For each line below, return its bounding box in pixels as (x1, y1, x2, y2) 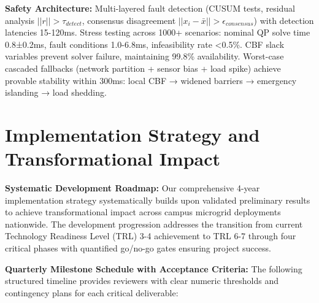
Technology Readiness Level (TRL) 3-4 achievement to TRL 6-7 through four (5, 229, 296, 242)
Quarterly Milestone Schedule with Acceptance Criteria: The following (5, 262, 302, 275)
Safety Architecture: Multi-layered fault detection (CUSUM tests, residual (5, 2, 296, 14)
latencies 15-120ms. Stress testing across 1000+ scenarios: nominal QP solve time (5, 26, 310, 39)
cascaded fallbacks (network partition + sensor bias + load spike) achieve (5, 61, 281, 74)
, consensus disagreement (82, 13, 176, 26)
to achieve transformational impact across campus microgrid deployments (5, 205, 281, 218)
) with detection (253, 13, 314, 26)
